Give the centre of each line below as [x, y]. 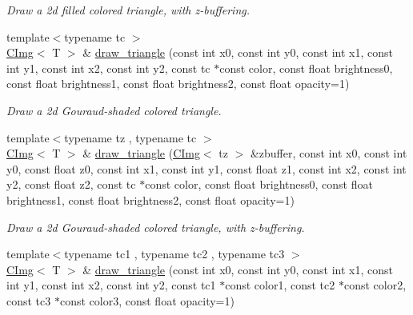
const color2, [375, 285]
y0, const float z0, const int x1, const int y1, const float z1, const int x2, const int [206, 168]
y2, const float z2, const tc [71, 184]
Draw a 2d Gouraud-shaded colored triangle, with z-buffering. [156, 227]
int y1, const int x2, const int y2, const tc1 [111, 285]
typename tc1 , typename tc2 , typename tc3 [174, 254]
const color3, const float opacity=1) [147, 300]
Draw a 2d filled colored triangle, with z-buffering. [128, 10]
